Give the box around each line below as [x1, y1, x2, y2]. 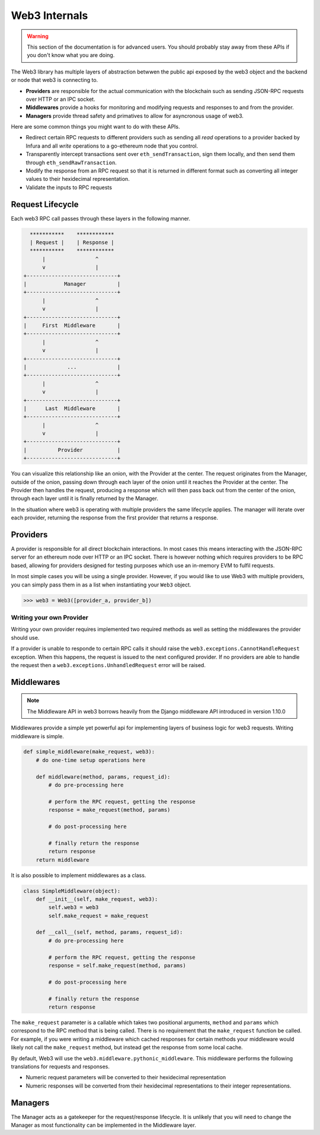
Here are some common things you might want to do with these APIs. [11, 123, 180, 130]
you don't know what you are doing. [27, 52, 115, 59]
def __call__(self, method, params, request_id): [36, 929, 183, 936]
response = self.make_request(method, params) [48, 962, 186, 969]
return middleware [36, 856, 89, 863]
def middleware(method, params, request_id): [36, 773, 171, 780]
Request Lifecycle [11, 199, 79, 209]
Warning [27, 33, 49, 40]
